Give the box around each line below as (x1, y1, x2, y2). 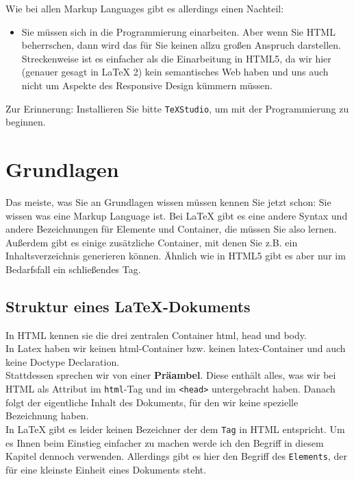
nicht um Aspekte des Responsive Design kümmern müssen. (21, 78, 273, 92)
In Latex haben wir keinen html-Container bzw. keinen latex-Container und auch (5, 341, 346, 355)
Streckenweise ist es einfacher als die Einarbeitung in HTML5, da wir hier (21, 51, 331, 65)
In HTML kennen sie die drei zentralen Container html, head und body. (5, 327, 307, 342)
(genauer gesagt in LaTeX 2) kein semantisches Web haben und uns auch (21, 65, 329, 79)
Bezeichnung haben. (5, 408, 89, 423)
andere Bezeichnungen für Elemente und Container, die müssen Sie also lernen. (5, 222, 337, 236)
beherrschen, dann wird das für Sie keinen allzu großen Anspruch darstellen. (21, 38, 341, 52)
